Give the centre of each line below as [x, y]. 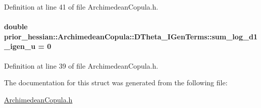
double [16, 26]
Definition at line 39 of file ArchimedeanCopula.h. [81, 65]
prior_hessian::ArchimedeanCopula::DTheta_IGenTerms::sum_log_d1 [131, 36]
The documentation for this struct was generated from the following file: [116, 83]
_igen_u [20, 46]
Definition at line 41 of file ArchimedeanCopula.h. [81, 7]
